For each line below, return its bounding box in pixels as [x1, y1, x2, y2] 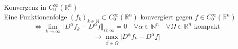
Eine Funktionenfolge [4, 12, 67, 21]
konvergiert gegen [140, 12, 193, 21]
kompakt [194, 23, 220, 31]
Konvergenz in [4, 2, 47, 12]
